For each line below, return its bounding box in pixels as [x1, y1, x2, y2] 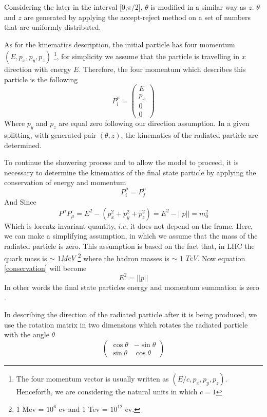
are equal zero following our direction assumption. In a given [59, 118, 250, 129]
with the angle [4, 329, 49, 340]
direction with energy [4, 64, 71, 75]
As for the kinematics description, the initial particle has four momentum [4, 39, 235, 49]
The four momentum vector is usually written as [16, 373, 169, 384]
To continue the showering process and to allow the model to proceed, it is [4, 157, 239, 168]
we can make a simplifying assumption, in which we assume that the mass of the [4, 230, 258, 241]
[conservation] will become [4, 262, 87, 273]
